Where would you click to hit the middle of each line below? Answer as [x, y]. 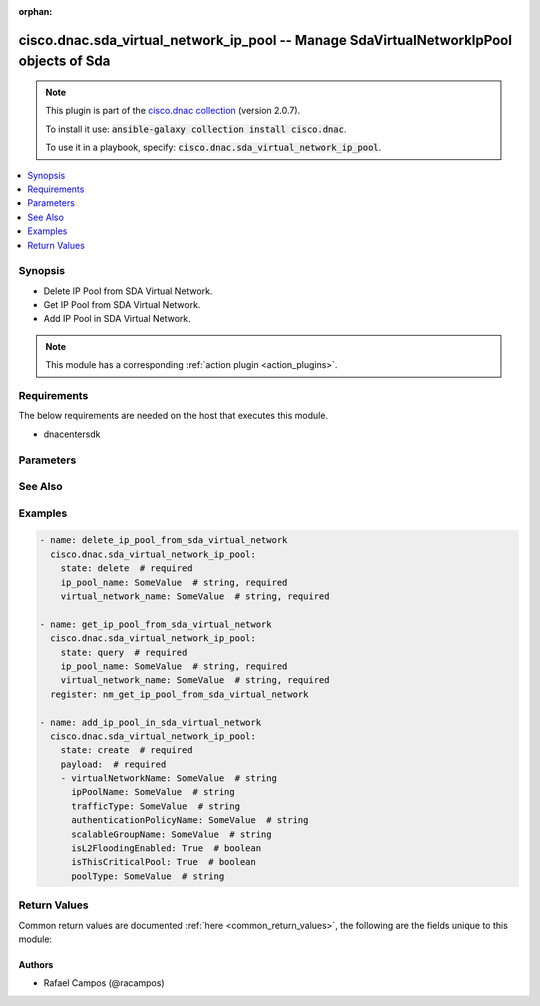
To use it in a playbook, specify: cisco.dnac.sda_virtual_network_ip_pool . [213, 147]
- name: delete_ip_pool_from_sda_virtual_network [163, 540]
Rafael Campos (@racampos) [104, 983]
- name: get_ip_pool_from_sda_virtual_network [155, 624]
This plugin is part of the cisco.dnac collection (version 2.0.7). [173, 111]
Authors [36, 964]
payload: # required [113, 764]
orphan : [35, 11]
